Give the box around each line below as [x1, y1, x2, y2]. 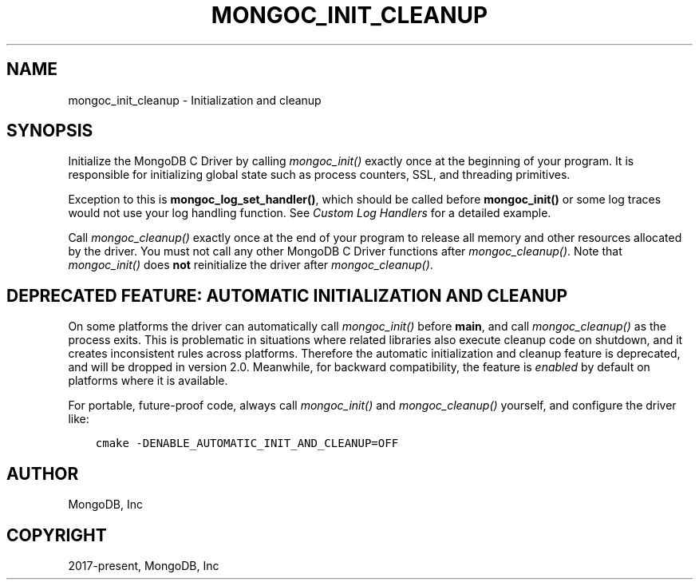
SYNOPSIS [6, 121, 93, 141]
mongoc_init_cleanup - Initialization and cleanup [68, 93, 322, 107]
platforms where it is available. [68, 374, 228, 388]
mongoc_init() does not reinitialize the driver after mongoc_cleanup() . [68, 258, 433, 272]
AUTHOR [6, 463, 79, 484]
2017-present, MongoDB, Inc [68, 558, 219, 572]
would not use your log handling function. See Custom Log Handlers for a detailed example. [68, 206, 551, 220]
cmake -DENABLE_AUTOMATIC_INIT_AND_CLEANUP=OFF [95, 437, 399, 450]
